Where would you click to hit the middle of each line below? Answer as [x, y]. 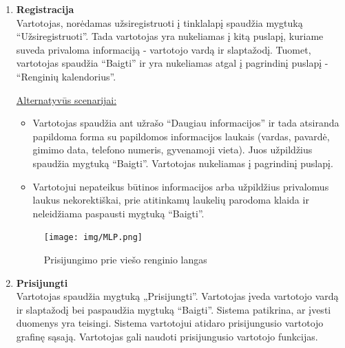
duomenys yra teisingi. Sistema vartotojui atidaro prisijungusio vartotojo [170, 323]
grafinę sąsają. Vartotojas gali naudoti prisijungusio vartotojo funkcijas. [167, 336]
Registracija [45, 9]
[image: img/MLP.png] [93, 238]
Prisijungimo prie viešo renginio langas [125, 259]
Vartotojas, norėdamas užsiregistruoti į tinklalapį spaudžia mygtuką [159, 22]
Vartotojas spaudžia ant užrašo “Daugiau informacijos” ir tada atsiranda [186, 123]
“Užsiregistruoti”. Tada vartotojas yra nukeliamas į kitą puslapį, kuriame [170, 36]
